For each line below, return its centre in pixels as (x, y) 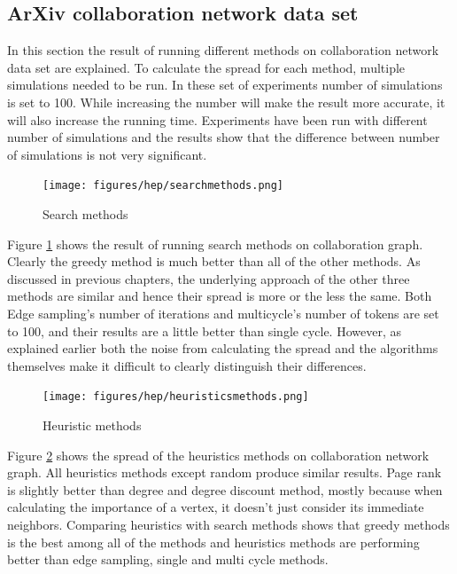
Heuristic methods (92, 425)
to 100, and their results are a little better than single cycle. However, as (204, 330)
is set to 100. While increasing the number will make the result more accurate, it (226, 102)
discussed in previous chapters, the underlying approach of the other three (209, 278)
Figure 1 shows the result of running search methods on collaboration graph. (215, 244)
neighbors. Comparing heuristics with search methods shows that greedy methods (228, 524)
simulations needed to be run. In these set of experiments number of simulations (225, 85)
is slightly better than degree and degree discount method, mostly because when (225, 489)
